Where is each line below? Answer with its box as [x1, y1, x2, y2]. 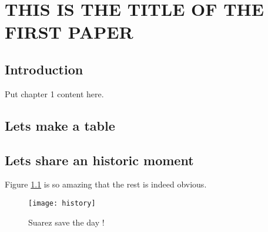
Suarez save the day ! [28, 216, 105, 228]
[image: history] [28, 199, 96, 207]
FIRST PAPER [5, 20, 133, 44]
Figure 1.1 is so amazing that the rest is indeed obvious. [5, 178, 207, 190]
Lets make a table [5, 116, 115, 134]
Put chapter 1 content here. [5, 87, 104, 100]
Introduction [5, 60, 83, 78]
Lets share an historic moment [5, 151, 194, 169]
